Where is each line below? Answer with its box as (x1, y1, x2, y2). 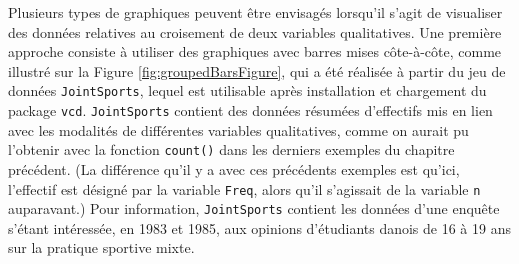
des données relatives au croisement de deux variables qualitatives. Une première (8, 21, 502, 42)
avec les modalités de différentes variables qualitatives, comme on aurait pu (8, 119, 469, 140)
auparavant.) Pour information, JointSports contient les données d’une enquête (8, 198, 500, 219)
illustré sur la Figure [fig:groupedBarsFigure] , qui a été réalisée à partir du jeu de (8, 60, 506, 81)
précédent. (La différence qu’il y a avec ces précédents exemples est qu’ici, (8, 158, 460, 179)
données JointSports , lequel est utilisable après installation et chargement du (8, 80, 487, 101)
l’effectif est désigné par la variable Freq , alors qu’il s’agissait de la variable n (8, 178, 481, 199)
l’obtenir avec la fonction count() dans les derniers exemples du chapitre (8, 139, 455, 160)
